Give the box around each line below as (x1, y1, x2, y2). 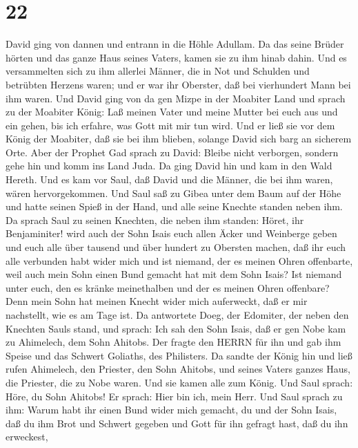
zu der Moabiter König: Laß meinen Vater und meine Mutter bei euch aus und (6, 104, 338, 119)
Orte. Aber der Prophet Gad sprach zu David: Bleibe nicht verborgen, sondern (6, 144, 339, 159)
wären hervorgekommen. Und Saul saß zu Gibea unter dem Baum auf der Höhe (6, 185, 341, 200)
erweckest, (6, 429, 48, 444)
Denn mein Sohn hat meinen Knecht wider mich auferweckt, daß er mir (6, 294, 308, 308)
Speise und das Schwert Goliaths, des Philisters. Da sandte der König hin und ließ (6, 348, 352, 362)
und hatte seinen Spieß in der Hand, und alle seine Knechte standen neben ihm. (6, 199, 343, 214)
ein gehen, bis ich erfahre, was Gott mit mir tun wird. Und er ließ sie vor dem (6, 118, 335, 132)
